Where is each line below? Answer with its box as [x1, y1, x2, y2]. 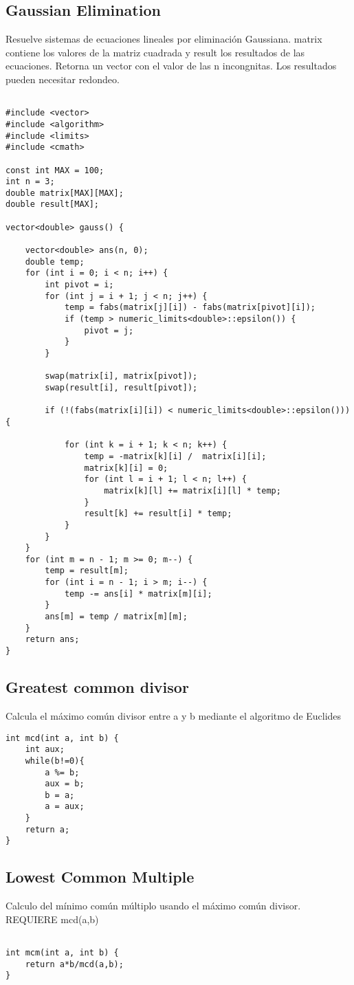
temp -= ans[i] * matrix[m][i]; [64, 588, 212, 599]
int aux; [25, 744, 65, 755]
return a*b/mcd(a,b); [25, 959, 124, 969]
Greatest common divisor [5, 676, 189, 698]
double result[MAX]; [5, 199, 100, 210]
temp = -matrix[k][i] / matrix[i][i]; [84, 451, 267, 461]
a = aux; [45, 801, 85, 812]
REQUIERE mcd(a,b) [5, 911, 99, 926]
